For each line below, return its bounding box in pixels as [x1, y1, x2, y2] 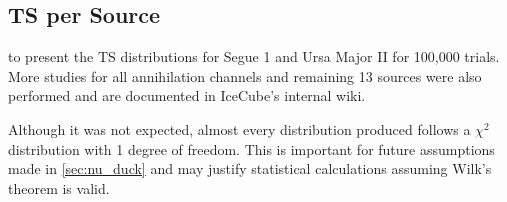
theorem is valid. [8, 177, 110, 198]
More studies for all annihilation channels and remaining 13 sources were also [8, 65, 482, 86]
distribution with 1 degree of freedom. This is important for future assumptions [8, 138, 495, 159]
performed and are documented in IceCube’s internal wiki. [8, 85, 366, 106]
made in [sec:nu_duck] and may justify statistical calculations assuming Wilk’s [8, 158, 492, 179]
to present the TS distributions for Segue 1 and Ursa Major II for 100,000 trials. [8, 46, 500, 67]
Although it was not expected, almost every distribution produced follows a [8, 118, 471, 139]
